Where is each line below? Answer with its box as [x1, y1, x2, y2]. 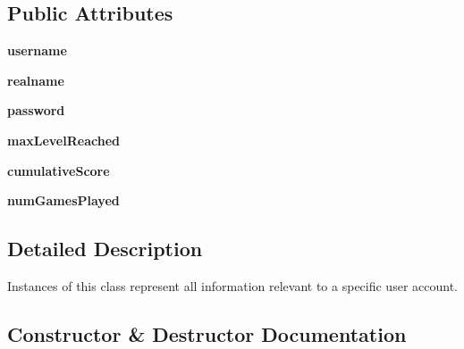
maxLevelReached [7, 130, 120, 149]
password [7, 101, 65, 120]
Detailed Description [7, 235, 203, 262]
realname [7, 71, 64, 89]
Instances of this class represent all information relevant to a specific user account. [7, 276, 458, 295]
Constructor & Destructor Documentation [7, 320, 407, 347]
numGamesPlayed [7, 191, 120, 210]
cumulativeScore [7, 161, 110, 179]
